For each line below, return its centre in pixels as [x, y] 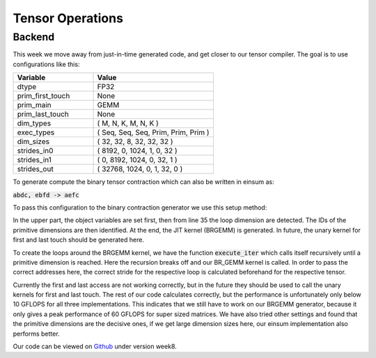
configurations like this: [46, 64]
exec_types [36, 132]
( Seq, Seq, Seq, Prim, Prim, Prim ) [153, 132]
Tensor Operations [68, 18]
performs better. [36, 334]
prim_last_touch [43, 114]
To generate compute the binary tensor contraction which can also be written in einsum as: [143, 182]
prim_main [34, 105]
